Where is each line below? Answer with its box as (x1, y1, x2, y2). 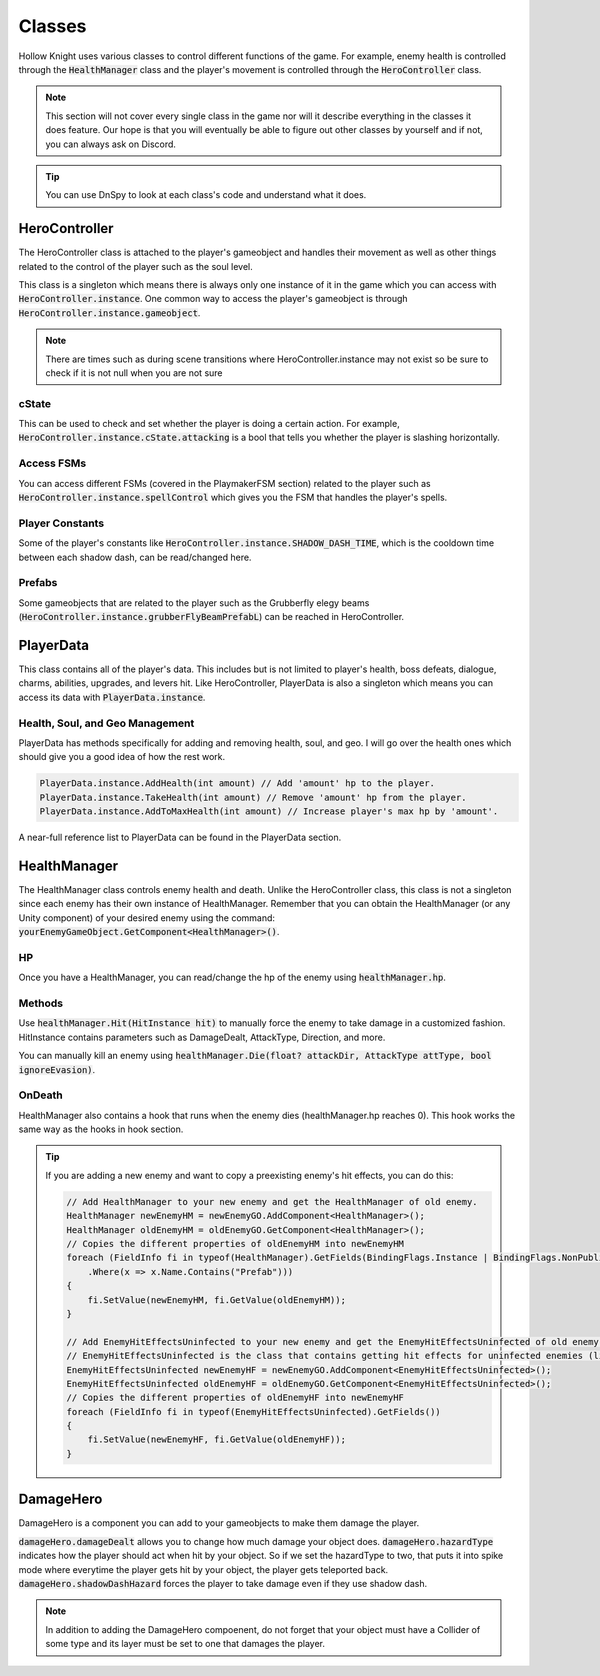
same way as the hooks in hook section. (18, 1123, 184, 1135)
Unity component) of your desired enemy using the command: (18, 911, 275, 924)
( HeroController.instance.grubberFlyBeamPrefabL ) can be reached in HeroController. (18, 611, 405, 623)
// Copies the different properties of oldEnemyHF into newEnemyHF (66, 1392, 405, 1404)
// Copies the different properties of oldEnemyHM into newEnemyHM (66, 1238, 405, 1250)
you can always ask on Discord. (45, 138, 177, 150)
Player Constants (18, 516, 105, 530)
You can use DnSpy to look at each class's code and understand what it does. (45, 189, 367, 201)
